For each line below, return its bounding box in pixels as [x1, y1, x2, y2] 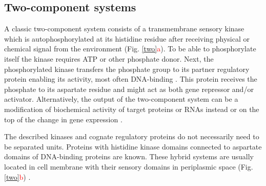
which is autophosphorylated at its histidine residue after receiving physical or [4, 33, 250, 44]
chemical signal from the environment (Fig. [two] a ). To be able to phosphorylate [4, 43, 256, 54]
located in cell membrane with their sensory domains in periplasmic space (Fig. [4, 161, 253, 172]
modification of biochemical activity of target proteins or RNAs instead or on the [4, 103, 259, 114]
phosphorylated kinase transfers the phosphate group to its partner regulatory [4, 63, 250, 74]
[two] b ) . [4, 171, 31, 182]
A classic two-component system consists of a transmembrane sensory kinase [4, 23, 244, 34]
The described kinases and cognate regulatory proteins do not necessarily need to [4, 131, 259, 142]
